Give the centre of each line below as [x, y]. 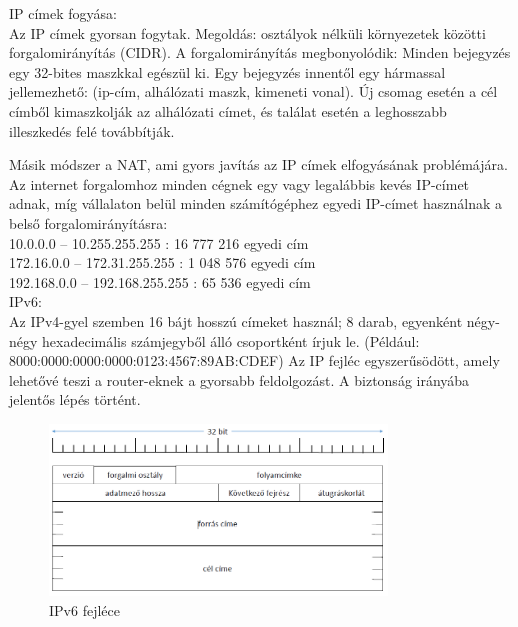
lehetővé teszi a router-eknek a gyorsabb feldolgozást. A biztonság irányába [239, 379]
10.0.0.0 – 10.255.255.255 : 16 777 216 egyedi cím [159, 242]
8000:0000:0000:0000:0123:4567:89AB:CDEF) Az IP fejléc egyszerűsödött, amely [254, 360]
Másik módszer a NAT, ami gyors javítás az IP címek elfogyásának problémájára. [258, 164]
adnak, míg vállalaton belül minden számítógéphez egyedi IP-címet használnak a [256, 203]
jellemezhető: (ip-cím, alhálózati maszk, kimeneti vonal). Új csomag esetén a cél [253, 91]
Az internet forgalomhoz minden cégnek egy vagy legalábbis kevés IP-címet [239, 183]
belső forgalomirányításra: [88, 222]
